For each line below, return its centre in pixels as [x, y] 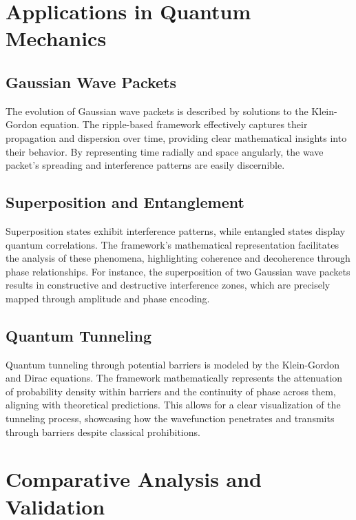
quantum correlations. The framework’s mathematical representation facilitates [172, 244]
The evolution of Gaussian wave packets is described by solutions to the [157, 111]
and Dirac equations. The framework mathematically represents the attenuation [174, 378]
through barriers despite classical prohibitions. [103, 431]
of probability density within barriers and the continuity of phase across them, [171, 391]
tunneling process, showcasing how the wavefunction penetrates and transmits [170, 418]
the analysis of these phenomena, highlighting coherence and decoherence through [178, 258]
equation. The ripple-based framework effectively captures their [174, 124]
